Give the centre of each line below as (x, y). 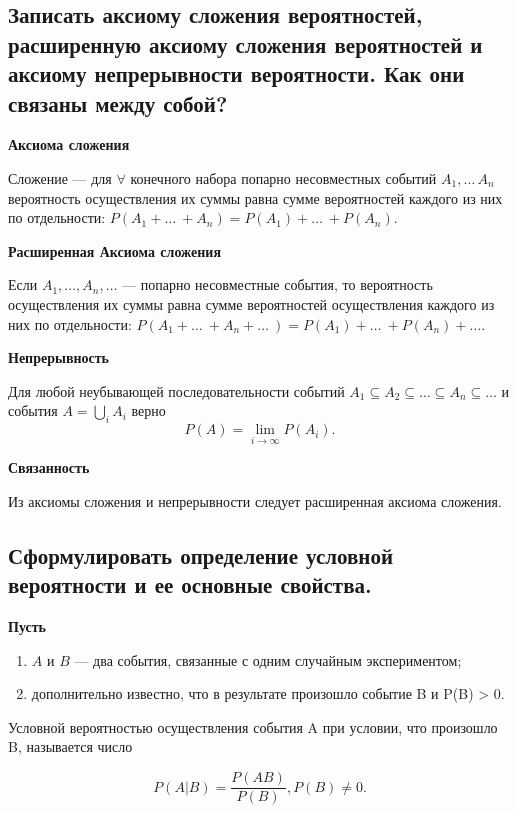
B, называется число (70, 746)
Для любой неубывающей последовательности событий (176, 390)
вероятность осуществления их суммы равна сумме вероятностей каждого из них (255, 197)
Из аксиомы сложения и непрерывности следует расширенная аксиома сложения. (255, 500)
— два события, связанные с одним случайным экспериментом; (268, 659)
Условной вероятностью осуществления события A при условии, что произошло (253, 726)
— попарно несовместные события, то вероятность (277, 284)
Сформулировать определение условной (201, 554)
